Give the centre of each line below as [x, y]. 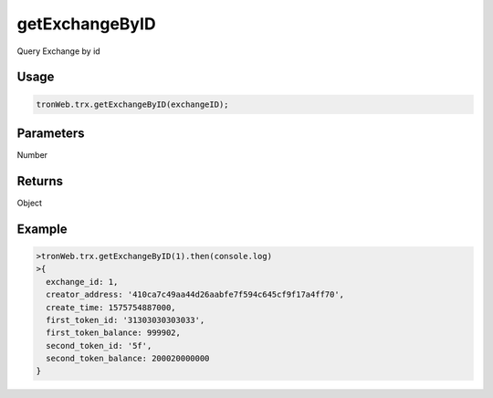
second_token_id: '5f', [99, 346]
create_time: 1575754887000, [111, 307]
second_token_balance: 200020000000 [128, 359]
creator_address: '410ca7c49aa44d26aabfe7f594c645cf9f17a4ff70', [195, 295]
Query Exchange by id [58, 51]
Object [30, 203]
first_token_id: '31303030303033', [126, 320]
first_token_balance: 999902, [114, 333]
